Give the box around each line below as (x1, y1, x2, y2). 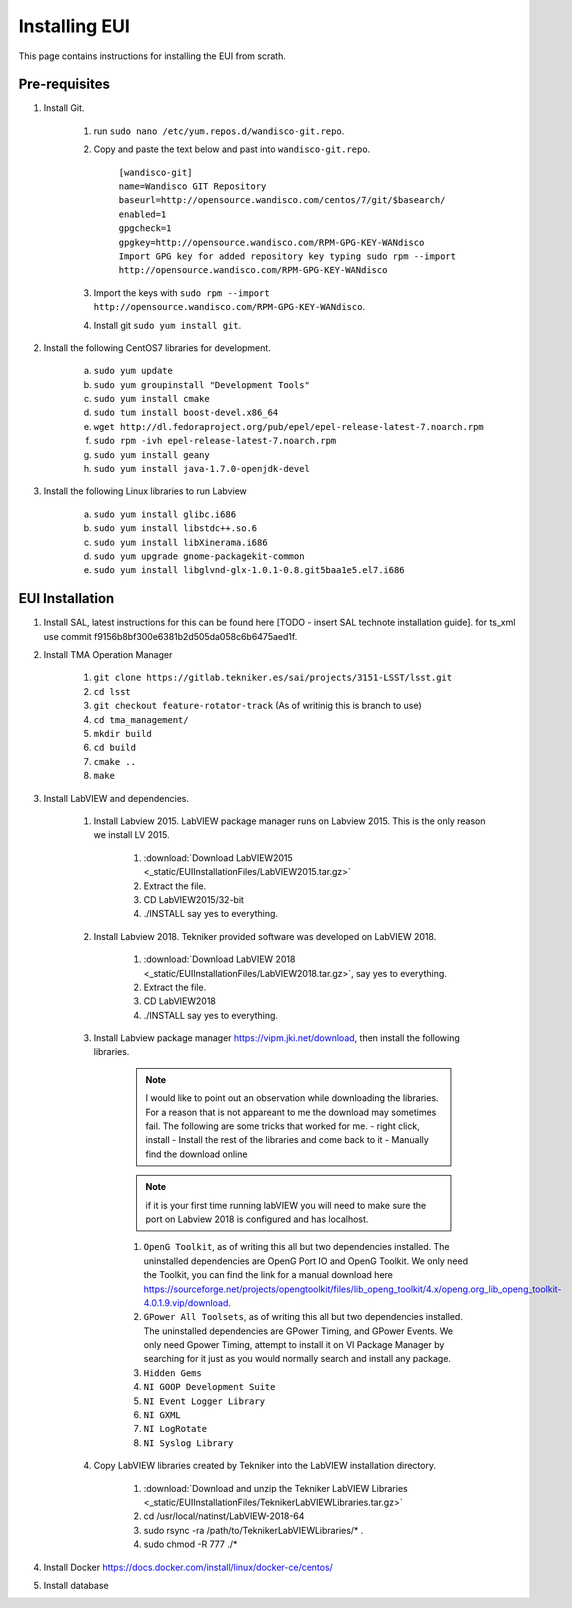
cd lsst (93, 686, 132, 697)
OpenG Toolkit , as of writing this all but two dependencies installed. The (143, 1241, 450, 1253)
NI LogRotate (143, 1423, 208, 1435)
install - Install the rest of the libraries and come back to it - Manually (145, 1134, 429, 1146)
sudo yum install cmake (93, 393, 210, 405)
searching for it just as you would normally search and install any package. (143, 1353, 452, 1365)
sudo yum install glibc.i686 (93, 508, 237, 520)
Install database (43, 1579, 109, 1591)
